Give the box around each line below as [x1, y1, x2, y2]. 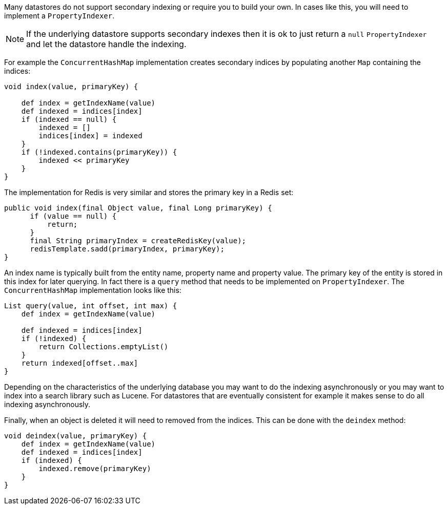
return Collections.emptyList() [38, 343, 169, 351]
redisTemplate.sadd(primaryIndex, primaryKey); [30, 245, 225, 253]
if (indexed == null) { [21, 115, 117, 123]
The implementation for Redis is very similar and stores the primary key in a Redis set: [4, 188, 294, 197]
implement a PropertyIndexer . [4, 11, 115, 20]
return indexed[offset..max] [21, 359, 138, 367]
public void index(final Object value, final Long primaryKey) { [4, 204, 272, 212]
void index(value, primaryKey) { [4, 82, 138, 91]
